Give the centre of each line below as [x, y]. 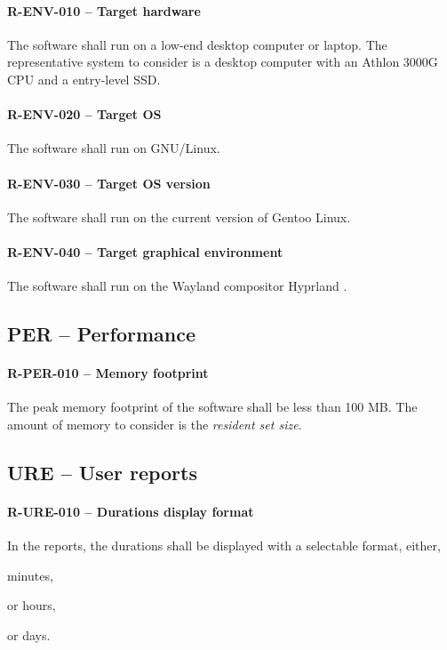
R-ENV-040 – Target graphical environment [145, 251]
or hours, [32, 605]
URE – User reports [102, 472]
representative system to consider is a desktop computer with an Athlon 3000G [223, 62]
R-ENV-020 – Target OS [84, 114]
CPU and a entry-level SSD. [84, 79]
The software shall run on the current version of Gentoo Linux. [179, 217]
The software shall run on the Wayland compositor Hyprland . [177, 286]
